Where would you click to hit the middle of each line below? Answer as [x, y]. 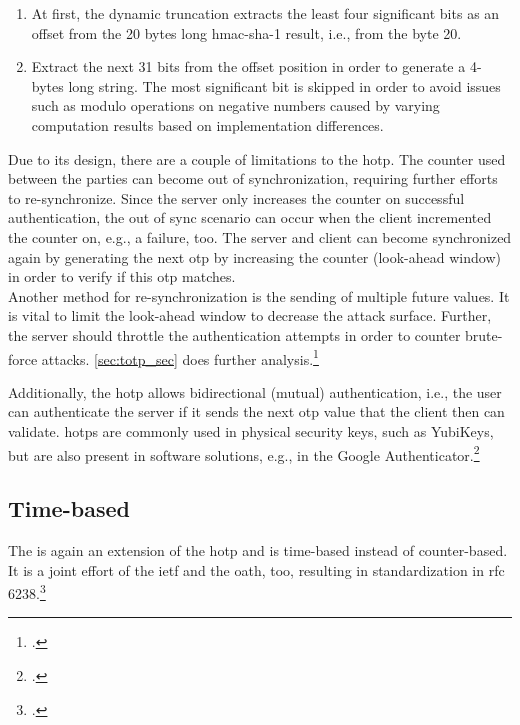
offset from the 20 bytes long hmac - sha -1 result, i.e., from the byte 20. [246, 32]
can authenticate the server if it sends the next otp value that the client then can [256, 411]
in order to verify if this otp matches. [122, 276]
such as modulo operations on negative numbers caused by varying [235, 105]
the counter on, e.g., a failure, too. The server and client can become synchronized [260, 236]
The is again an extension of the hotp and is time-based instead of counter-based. [258, 549]
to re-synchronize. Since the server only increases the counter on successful [236, 197]
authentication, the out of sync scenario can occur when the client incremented [250, 217]
